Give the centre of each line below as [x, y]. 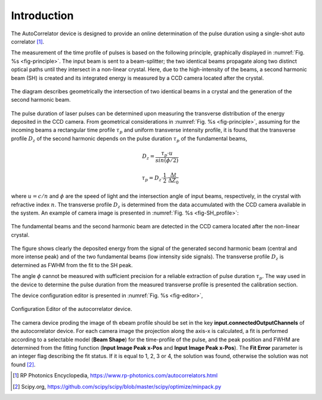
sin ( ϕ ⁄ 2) [167, 160]
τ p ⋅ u [167, 154]
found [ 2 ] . [23, 364]
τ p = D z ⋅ [152, 178]
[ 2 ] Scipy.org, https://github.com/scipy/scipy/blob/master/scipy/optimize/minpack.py [117, 386]
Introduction [42, 16]
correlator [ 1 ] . [28, 41]
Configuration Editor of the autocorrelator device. [72, 309]
